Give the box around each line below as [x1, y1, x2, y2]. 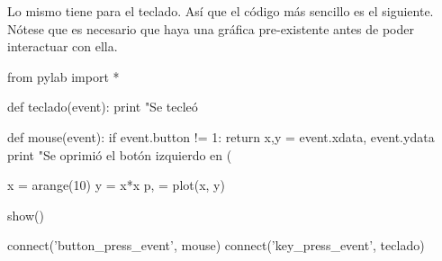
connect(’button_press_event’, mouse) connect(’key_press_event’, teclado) [7, 236, 425, 255]
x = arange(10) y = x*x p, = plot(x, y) [7, 175, 225, 194]
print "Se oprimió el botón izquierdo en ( [7, 145, 232, 164]
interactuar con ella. [7, 37, 118, 56]
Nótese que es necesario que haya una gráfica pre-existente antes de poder [7, 19, 414, 38]
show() [7, 205, 44, 224]
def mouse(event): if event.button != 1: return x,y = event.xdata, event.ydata [7, 127, 435, 146]
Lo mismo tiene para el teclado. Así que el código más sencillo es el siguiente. [7, 2, 434, 20]
